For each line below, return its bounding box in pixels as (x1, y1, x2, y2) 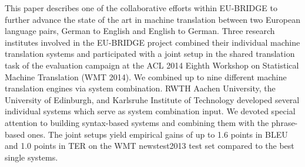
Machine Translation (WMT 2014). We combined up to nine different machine (5, 70, 287, 83)
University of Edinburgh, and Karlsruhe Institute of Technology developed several (5, 93, 300, 105)
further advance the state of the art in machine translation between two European (5, 13, 300, 25)
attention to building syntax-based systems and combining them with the (5, 116, 269, 128)
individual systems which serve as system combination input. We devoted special (5, 105, 296, 117)
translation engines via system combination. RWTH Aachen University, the (5, 82, 276, 94)
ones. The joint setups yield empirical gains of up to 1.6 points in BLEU (27, 128, 288, 140)
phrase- (271, 116, 298, 128)
